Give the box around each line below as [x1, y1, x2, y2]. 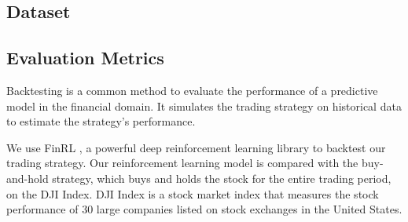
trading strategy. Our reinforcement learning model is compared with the [6, 155, 358, 171]
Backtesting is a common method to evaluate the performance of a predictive [6, 82, 378, 98]
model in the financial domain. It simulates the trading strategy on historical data [6, 97, 402, 114]
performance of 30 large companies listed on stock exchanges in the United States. [6, 201, 402, 217]
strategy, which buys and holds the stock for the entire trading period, [52, 169, 391, 186]
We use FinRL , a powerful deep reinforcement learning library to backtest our [6, 139, 386, 155]
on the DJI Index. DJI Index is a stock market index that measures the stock [6, 185, 379, 202]
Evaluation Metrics [6, 45, 164, 70]
